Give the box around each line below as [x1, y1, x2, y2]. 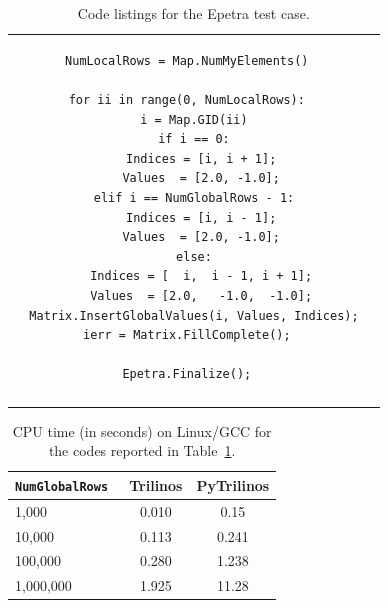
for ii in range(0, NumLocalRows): [68, 93, 305, 108]
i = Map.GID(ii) [140, 112, 248, 127]
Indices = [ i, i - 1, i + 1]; [90, 269, 313, 284]
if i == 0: [158, 132, 230, 147]
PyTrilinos [196, 474, 270, 495]
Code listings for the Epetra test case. [77, 3, 310, 23]
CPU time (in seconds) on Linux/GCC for [12, 420, 272, 441]
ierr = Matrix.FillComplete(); [83, 328, 291, 343]
